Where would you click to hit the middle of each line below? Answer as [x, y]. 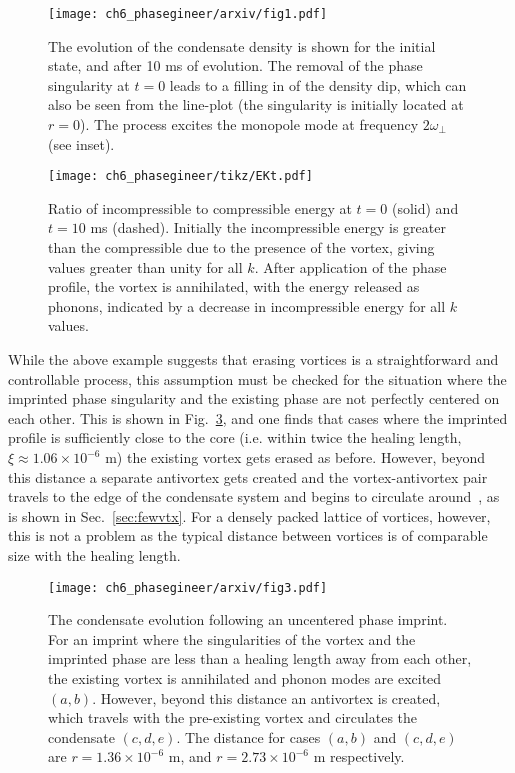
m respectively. [359, 756]
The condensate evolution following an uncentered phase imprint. [248, 619]
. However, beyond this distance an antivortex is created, [266, 697]
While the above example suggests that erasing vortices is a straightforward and [253, 359]
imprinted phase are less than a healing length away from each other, [260, 658]
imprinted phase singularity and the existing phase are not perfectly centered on [254, 398]
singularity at [89, 84]
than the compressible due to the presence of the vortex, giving [241, 247]
